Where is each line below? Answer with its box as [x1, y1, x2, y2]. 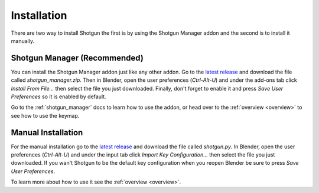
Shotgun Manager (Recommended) [11, 53, 144, 63]
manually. [11, 37, 35, 44]
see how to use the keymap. [11, 112, 80, 119]
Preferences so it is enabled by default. [11, 93, 106, 100]
